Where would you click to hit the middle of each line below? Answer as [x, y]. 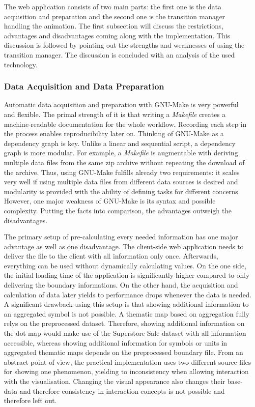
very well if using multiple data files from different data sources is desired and [121, 182]
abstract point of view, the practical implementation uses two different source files [127, 362]
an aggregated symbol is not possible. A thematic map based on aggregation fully [127, 313]
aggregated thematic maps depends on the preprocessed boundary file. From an [124, 352]
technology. [21, 64]
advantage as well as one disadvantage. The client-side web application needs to [124, 246]
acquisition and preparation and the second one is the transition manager [114, 16]
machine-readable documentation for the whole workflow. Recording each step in [125, 124]
